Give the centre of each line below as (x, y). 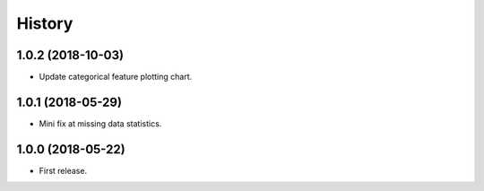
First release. (63, 170)
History (45, 23)
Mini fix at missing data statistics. (100, 123)
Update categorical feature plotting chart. (116, 77)
